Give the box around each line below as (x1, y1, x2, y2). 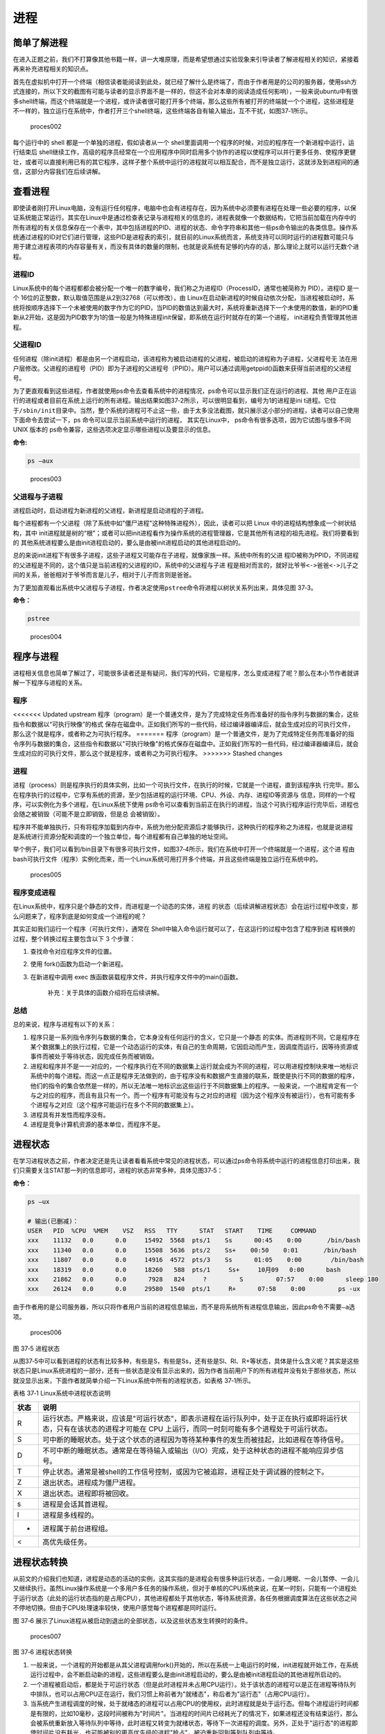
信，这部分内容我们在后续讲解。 (12, 167, 104, 175)
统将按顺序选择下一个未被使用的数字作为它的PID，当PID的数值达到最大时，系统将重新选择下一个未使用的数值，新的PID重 (12, 303, 359, 311)
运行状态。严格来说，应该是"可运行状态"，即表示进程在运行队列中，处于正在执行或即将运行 (42, 1414, 341, 1423)
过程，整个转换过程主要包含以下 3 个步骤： (12, 934, 136, 943)
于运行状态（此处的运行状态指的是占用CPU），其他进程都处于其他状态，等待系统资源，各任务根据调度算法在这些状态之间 (12, 1594, 357, 1602)
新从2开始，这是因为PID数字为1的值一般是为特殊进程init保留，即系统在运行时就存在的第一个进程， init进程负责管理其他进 (12, 313, 358, 322)
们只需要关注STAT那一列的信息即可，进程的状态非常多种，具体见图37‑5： (12, 1166, 223, 1175)
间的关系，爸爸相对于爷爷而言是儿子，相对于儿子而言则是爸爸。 (12, 571, 196, 579)
